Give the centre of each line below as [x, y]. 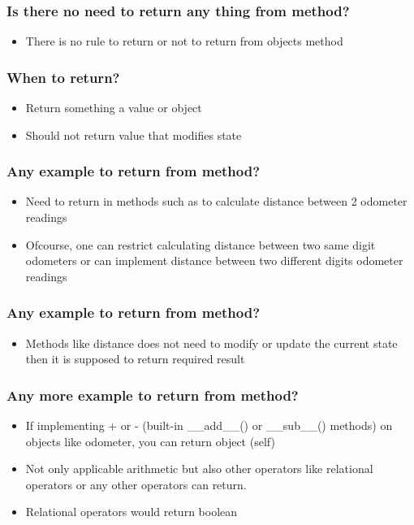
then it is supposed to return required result [135, 359]
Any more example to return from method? [153, 395]
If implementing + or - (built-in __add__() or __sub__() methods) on [209, 425]
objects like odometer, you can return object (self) [150, 441]
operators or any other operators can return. [136, 484]
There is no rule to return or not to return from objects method [184, 41]
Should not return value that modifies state [134, 135]
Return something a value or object [114, 108]
